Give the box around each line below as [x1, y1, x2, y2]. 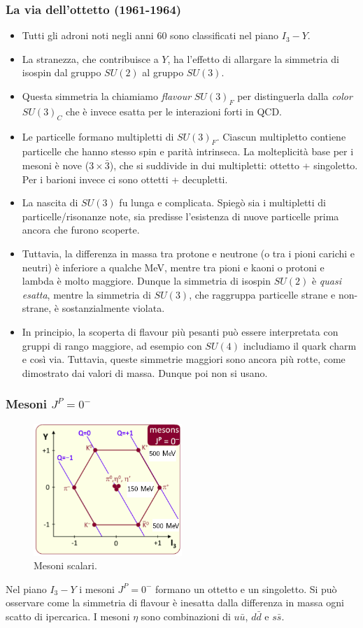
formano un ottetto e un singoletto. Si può [155, 581, 337, 596]
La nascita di [22, 195, 78, 210]
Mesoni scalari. [34, 558, 97, 573]
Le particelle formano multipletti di [22, 129, 174, 143]
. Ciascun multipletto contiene [216, 129, 346, 143]
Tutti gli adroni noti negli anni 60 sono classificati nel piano [22, 28, 279, 43]
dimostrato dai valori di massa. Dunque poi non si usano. [22, 365, 268, 380]
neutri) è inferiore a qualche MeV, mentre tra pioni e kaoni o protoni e [22, 259, 325, 274]
